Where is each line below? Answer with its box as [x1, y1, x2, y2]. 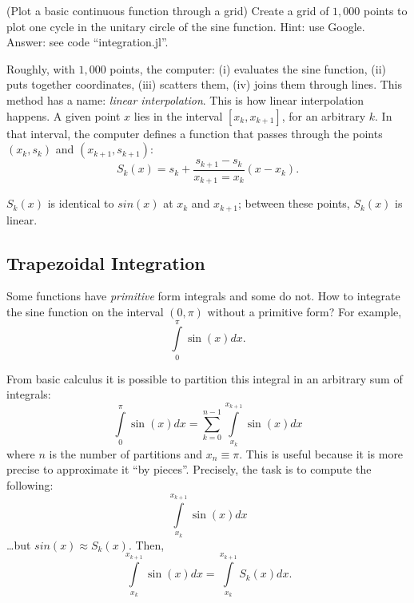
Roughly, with [6, 60, 75, 77]
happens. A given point [6, 107, 121, 124]
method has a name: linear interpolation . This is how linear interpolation [6, 91, 364, 108]
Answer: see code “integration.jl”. [6, 34, 169, 50]
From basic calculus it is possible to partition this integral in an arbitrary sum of [6, 370, 403, 387]
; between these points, [237, 195, 350, 212]
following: [6, 477, 54, 494]
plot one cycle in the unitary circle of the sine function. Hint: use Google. [6, 18, 365, 34]
